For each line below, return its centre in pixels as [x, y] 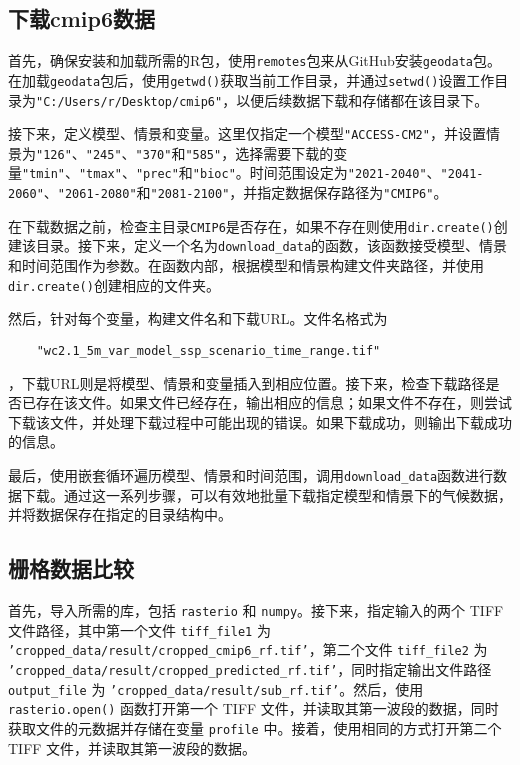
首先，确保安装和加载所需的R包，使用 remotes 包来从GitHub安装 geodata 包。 [254, 60]
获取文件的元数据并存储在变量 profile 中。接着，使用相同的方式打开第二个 [255, 727]
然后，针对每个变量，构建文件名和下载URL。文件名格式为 [198, 318]
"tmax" [100, 174]
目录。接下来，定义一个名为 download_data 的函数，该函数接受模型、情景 [271, 245]
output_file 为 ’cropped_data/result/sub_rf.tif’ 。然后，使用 [216, 688]
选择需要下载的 [284, 152]
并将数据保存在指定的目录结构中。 [120, 514]
